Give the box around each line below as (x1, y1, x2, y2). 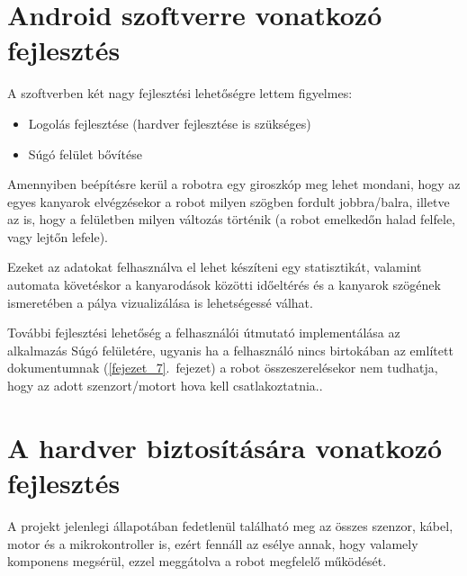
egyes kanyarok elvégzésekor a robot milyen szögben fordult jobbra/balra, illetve (7, 192, 450, 211)
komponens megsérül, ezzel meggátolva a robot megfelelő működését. (7, 552, 387, 571)
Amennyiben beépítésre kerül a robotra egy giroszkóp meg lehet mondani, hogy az (7, 175, 461, 193)
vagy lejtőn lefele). (7, 227, 108, 246)
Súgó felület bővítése (28, 144, 142, 163)
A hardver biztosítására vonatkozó (7, 428, 443, 465)
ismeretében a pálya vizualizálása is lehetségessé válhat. (7, 292, 313, 311)
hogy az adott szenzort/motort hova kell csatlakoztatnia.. (7, 376, 323, 395)
